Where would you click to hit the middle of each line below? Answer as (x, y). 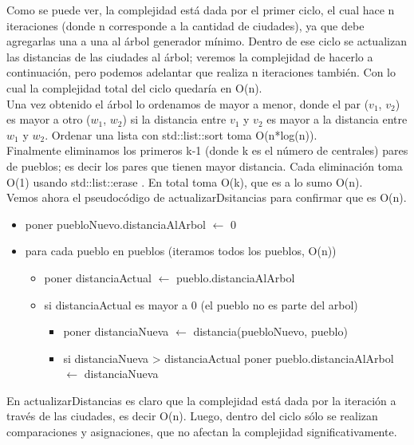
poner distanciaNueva (116, 331)
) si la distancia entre (174, 119)
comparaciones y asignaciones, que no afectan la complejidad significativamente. (202, 432)
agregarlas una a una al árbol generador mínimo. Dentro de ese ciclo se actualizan (207, 41)
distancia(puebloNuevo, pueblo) (270, 331)
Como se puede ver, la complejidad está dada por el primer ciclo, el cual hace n (201, 10)
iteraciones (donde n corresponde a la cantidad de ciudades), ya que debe (185, 25)
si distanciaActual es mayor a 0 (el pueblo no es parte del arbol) (201, 304)
